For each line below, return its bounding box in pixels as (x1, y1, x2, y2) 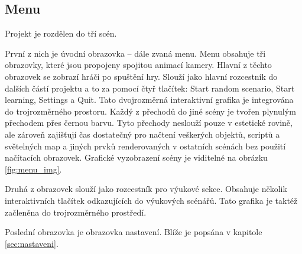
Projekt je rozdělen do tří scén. (5, 27, 117, 40)
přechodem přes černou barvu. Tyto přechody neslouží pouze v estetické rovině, (5, 116, 293, 129)
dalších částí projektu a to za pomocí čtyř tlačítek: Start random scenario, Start (5, 82, 295, 94)
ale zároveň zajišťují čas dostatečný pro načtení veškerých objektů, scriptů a (5, 128, 280, 140)
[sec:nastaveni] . (5, 237, 59, 249)
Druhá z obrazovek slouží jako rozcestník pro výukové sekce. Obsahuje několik (5, 183, 287, 195)
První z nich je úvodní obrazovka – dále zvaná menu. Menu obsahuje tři (5, 47, 266, 59)
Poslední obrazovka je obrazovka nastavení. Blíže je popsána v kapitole (5, 226, 262, 238)
